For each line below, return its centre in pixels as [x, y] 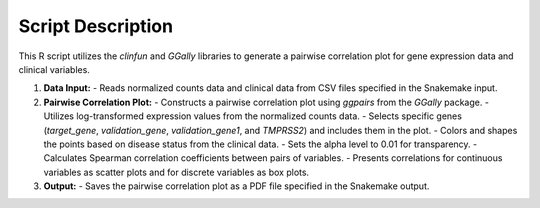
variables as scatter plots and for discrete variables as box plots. [176, 172]
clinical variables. [54, 69]
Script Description [96, 26]
